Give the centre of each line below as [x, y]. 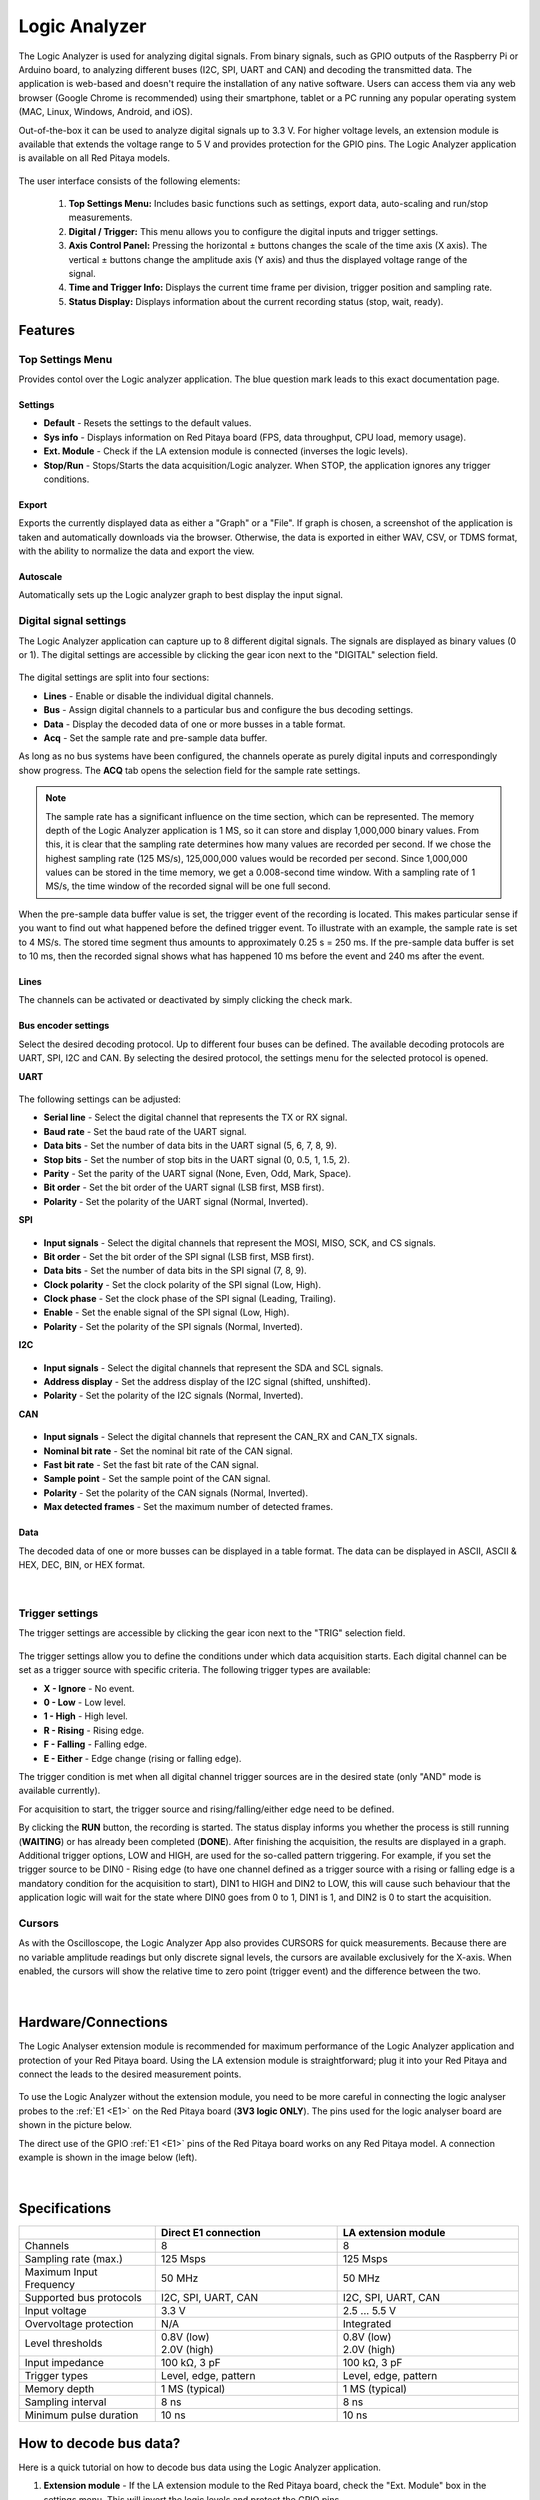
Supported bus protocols [83, 2298]
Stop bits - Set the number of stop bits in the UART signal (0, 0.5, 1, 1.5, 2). [196, 1159]
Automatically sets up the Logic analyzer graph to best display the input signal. [181, 595]
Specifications [65, 2208]
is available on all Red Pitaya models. [94, 158]
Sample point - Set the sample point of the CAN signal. [157, 1479]
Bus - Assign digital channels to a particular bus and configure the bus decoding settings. [228, 710]
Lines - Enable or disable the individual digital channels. [158, 696]
